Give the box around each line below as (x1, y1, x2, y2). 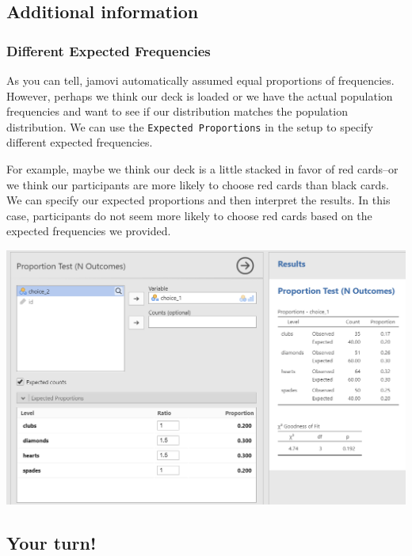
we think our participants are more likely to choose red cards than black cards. (6, 176, 389, 192)
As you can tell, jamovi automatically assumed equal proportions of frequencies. (6, 72, 395, 88)
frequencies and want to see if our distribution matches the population (6, 103, 348, 120)
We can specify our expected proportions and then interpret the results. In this (6, 192, 391, 208)
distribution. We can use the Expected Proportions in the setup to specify (6, 118, 373, 135)
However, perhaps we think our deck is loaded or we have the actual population (6, 87, 393, 104)
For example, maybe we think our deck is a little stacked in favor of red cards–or (6, 161, 399, 177)
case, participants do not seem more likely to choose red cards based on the (6, 207, 372, 223)
